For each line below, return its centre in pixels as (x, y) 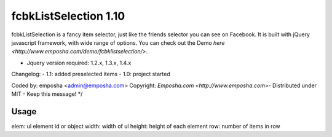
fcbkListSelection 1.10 (68, 16)
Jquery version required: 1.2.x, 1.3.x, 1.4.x (79, 63)
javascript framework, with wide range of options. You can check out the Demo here (118, 42)
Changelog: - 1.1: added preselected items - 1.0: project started (91, 74)
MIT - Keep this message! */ (47, 94)
